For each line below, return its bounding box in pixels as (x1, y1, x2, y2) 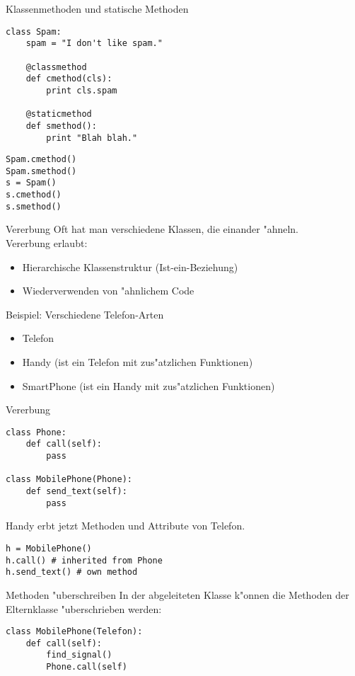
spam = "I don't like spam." (25, 38, 163, 49)
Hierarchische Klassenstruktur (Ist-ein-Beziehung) (22, 259, 238, 274)
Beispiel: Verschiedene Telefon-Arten (6, 307, 164, 321)
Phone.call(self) (46, 662, 127, 672)
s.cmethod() (6, 190, 62, 200)
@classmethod (25, 62, 87, 72)
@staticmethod (25, 109, 92, 120)
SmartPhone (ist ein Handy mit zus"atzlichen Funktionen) (22, 378, 275, 393)
